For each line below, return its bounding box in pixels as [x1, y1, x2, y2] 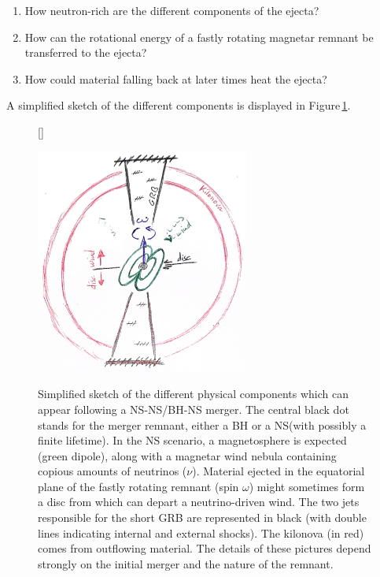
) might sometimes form [249, 478, 365, 494]
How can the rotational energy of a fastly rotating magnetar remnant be [24, 28, 374, 45]
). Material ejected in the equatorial [192, 463, 365, 479]
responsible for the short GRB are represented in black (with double [38, 509, 367, 526]
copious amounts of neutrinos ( [38, 463, 187, 479]
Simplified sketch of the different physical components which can [38, 385, 349, 402]
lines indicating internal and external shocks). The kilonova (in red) [38, 524, 364, 541]
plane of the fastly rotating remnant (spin [38, 478, 239, 494]
